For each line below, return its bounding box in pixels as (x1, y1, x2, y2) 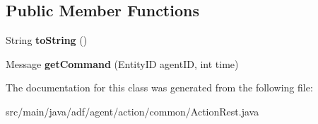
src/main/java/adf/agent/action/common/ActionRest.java (6, 103, 259, 118)
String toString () (6, 33, 88, 47)
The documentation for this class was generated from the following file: (6, 80, 313, 95)
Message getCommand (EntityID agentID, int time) (6, 56, 239, 71)
